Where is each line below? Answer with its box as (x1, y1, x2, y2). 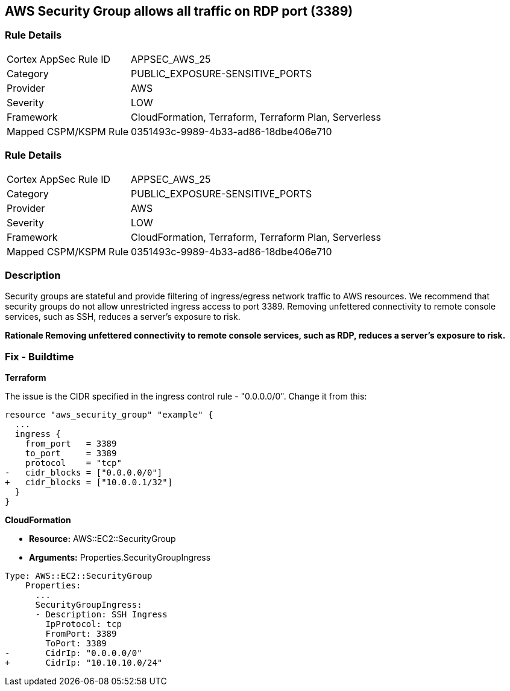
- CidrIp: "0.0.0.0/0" (5, 648, 142, 658)
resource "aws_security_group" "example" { (5, 410, 213, 420)
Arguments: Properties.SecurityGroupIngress (29, 552, 211, 563)
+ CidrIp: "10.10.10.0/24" (5, 658, 163, 668)
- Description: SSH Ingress (35, 610, 168, 620)
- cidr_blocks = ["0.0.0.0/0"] (5, 468, 163, 478)
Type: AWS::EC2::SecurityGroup (5, 571, 153, 581)
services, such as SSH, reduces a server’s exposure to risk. (5, 311, 241, 322)
